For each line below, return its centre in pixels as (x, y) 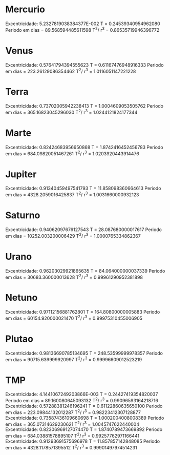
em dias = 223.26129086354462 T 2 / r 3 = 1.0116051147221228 (71, 71)
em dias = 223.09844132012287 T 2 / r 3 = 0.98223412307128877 (73, 412)
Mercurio (25, 9)
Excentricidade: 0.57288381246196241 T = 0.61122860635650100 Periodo (84, 406)
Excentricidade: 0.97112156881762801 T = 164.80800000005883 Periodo (83, 312)
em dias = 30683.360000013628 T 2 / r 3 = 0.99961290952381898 (74, 277)
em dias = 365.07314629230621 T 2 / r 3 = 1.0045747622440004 (72, 424)
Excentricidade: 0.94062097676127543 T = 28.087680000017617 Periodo (84, 230)
